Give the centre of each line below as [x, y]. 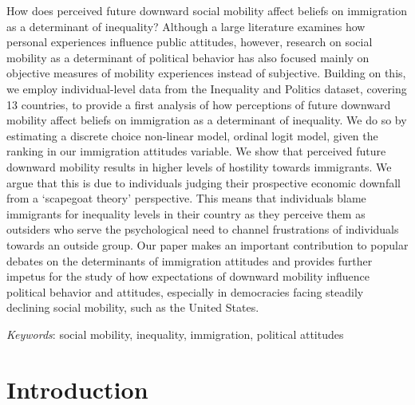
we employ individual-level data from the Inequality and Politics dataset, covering [207, 88]
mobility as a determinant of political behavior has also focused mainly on [188, 57]
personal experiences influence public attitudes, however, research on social [190, 42]
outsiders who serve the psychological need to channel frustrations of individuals [203, 229]
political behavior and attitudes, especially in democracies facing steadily [185, 291]
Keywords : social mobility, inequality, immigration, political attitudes [175, 334]
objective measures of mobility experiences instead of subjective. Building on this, [206, 73]
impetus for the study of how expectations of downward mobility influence [188, 276]
